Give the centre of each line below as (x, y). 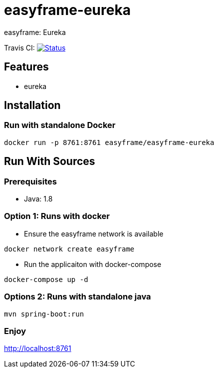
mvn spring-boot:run (44, 314)
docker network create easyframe (69, 249)
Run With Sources (50, 161)
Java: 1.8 (38, 199)
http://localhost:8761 (38, 348)
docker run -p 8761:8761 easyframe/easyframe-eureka (109, 142)
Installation (32, 105)
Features (26, 67)
